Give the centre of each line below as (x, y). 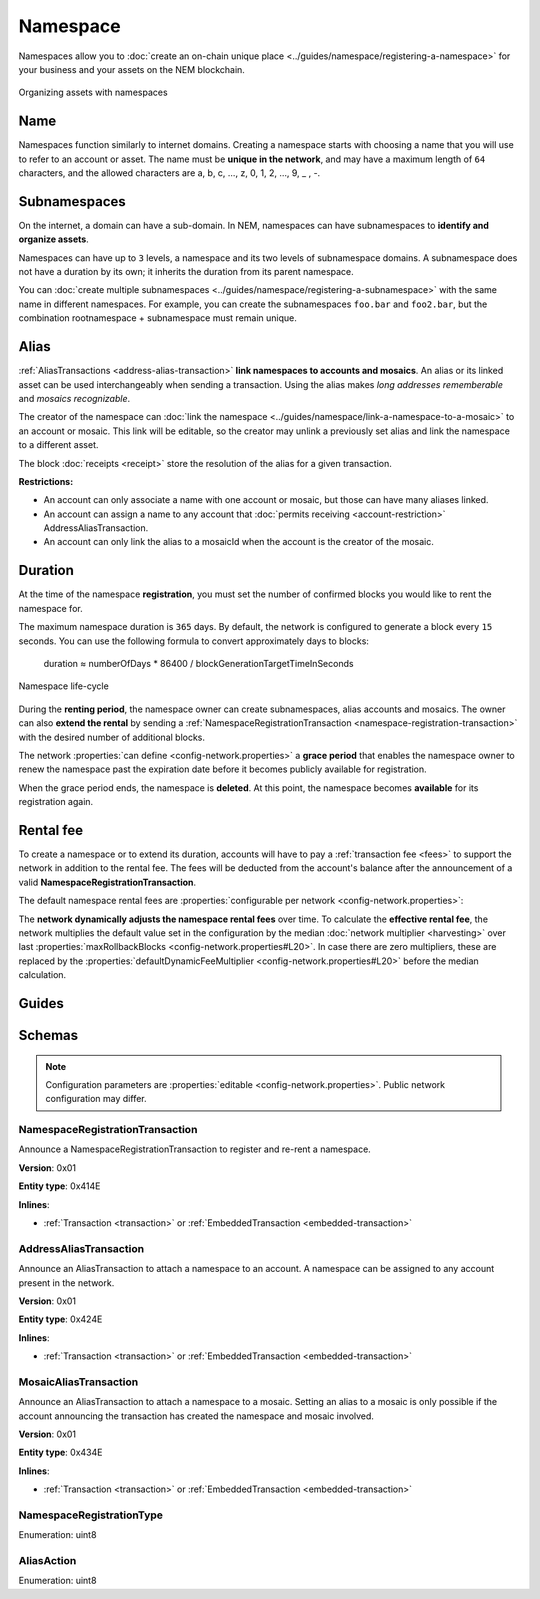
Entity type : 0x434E (60, 1452)
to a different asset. (58, 445)
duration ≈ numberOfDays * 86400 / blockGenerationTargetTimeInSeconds (198, 663)
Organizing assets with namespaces (93, 92)
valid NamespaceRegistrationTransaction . (107, 882)
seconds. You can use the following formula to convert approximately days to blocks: (194, 641)
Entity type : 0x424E (60, 1319)
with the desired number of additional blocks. (111, 737)
